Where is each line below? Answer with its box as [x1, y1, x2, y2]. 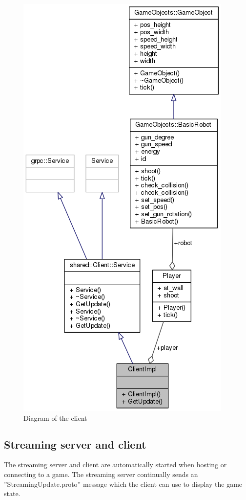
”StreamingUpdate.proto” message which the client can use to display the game [4, 478, 243, 489]
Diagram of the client [23, 412, 87, 423]
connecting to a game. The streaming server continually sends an [4, 469, 198, 479]
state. [4, 488, 20, 499]
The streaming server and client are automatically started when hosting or [4, 459, 227, 470]
